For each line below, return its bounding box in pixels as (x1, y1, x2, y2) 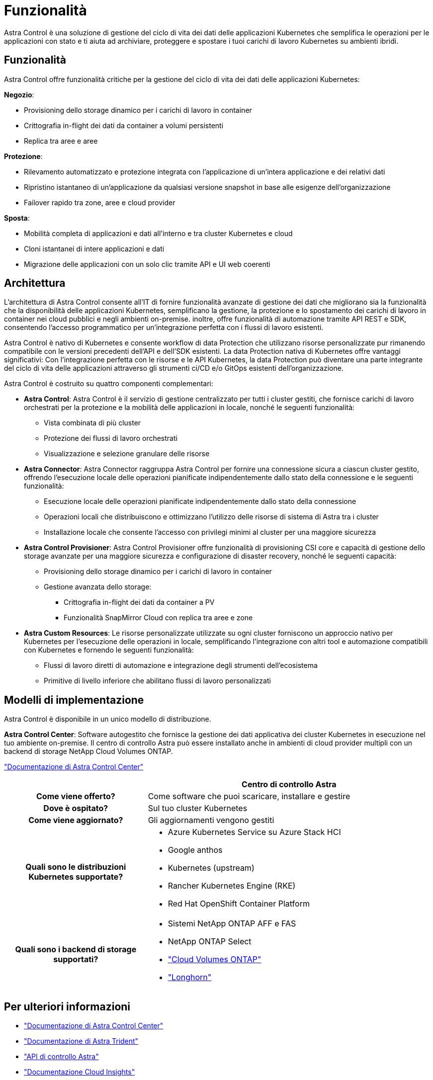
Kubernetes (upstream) (168, 863, 255, 873)
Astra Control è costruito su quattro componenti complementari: (4, 379, 214, 388)
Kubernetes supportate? (28, 872, 123, 882)
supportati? (53, 954, 98, 965)
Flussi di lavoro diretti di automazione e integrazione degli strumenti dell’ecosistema (44, 661, 318, 670)
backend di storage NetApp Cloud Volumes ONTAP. (4, 747, 173, 756)
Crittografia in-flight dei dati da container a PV (64, 598, 215, 607)
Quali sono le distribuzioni (25, 862, 126, 872)
